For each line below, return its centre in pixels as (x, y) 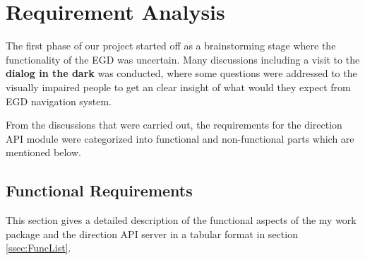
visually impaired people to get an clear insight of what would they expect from (178, 87)
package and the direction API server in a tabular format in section (152, 234)
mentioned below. (43, 152)
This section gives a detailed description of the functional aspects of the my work (181, 220)
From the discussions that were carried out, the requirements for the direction (174, 125)
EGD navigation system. (59, 101)
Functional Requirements (99, 190)
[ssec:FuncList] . (38, 248)
